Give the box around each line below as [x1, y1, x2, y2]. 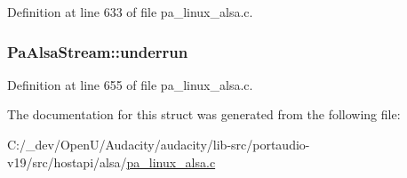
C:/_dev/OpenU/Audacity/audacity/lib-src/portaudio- [7, 135, 310, 153]
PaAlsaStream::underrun [7, 40, 188, 62]
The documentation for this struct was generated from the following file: [7, 105, 401, 124]
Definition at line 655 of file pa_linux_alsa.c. [7, 75, 253, 93]
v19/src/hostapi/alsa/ [7, 152, 127, 171]
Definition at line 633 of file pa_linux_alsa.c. [7, 3, 253, 20]
